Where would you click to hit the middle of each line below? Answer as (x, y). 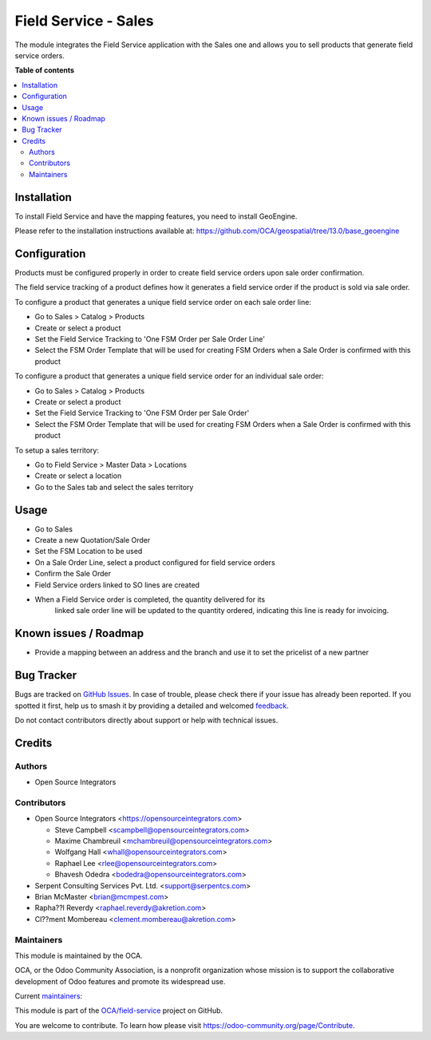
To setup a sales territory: (57, 450)
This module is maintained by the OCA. (79, 955)
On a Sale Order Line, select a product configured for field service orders (155, 562)
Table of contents (45, 70)
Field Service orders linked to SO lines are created (117, 585)
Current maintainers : (49, 996)
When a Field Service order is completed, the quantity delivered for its (150, 599)
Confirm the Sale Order (73, 574)
